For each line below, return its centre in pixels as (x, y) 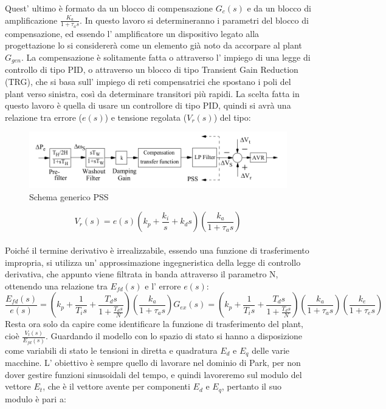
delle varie (271, 350)
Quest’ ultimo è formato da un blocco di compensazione (109, 8)
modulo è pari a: (36, 398)
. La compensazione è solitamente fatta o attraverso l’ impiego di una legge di (166, 57)
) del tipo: (232, 117)
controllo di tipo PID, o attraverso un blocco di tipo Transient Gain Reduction (152, 69)
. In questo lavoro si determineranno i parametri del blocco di (194, 20)
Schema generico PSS (69, 196)
